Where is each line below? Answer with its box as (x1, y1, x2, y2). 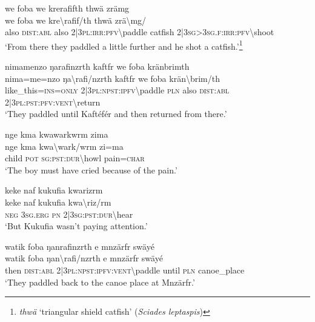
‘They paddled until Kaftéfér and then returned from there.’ (5, 107, 227, 120)
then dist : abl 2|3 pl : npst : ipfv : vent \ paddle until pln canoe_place (5, 263, 245, 276)
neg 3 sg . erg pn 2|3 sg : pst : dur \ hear (5, 207, 133, 220)
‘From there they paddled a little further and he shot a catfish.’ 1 (5, 38, 243, 52)
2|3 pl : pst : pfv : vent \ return (5, 95, 101, 108)
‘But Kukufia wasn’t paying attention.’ (5, 220, 148, 232)
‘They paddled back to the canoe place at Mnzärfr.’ (5, 275, 195, 288)
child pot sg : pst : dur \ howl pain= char (5, 152, 145, 164)
